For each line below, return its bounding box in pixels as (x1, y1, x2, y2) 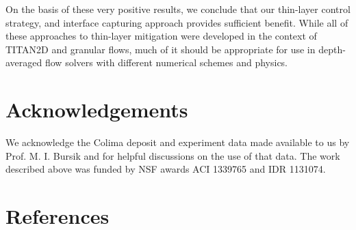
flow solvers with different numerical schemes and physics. (44, 55, 288, 70)
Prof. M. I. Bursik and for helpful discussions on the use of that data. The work (5, 148, 340, 162)
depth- (318, 42, 346, 56)
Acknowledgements (5, 96, 188, 124)
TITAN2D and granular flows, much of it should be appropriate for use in (5, 42, 316, 56)
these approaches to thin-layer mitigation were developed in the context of (5, 29, 317, 43)
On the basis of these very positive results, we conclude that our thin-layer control (5, 2, 351, 16)
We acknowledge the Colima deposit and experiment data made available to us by (5, 135, 350, 149)
